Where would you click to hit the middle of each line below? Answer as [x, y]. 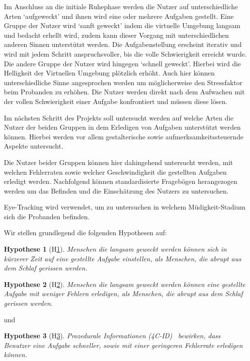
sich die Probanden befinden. [47, 216]
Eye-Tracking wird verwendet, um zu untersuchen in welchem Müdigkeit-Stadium [125, 207]
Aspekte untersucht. [34, 146]
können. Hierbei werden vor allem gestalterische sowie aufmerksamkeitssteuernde [124, 136]
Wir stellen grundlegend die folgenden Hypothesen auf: [86, 233]
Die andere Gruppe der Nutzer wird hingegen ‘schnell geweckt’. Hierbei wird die [123, 63]
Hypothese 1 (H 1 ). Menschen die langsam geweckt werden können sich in [115, 249]
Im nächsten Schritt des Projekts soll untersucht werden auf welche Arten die [119, 117]
